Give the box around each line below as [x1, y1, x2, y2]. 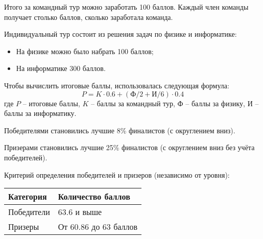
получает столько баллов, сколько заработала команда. [4, 11, 173, 22]
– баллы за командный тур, [91, 98, 175, 108]
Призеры [8, 221, 39, 233]
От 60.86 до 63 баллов [58, 221, 138, 233]
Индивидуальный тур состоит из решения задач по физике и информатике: [4, 29, 237, 39]
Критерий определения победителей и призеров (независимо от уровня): [4, 169, 230, 180]
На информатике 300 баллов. [16, 63, 106, 74]
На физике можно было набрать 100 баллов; [16, 45, 154, 56]
